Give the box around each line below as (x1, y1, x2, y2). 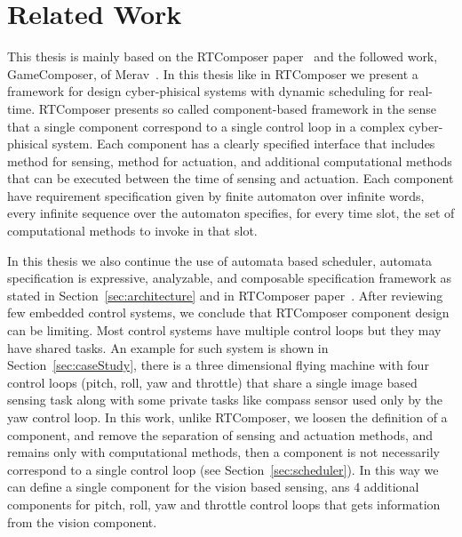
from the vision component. (7, 512, 157, 531)
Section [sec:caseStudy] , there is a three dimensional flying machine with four (7, 356, 429, 374)
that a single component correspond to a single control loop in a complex (7, 116, 405, 135)
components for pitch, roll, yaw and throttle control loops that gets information (7, 494, 441, 513)
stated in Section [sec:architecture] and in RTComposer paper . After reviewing (7, 285, 443, 304)
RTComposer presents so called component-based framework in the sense (38, 99, 437, 117)
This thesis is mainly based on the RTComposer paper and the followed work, (7, 47, 438, 66)
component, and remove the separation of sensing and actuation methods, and (7, 425, 434, 444)
